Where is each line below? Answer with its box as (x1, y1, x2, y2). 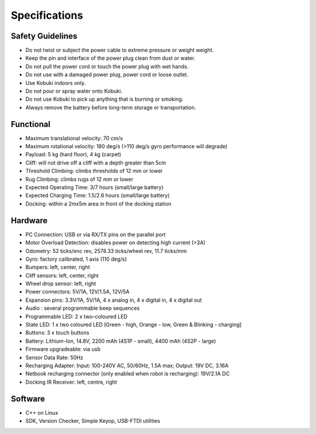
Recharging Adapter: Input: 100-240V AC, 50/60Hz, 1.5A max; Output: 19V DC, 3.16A (25, 362, 229, 369)
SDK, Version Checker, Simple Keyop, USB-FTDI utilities (25, 418, 160, 425)
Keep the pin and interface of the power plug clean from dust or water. (25, 54, 195, 61)
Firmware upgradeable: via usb (25, 346, 101, 353)
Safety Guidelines (11, 31, 78, 41)
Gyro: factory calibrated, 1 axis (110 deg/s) (25, 255, 127, 262)
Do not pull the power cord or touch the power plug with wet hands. (25, 63, 189, 70)
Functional (11, 119, 51, 129)
